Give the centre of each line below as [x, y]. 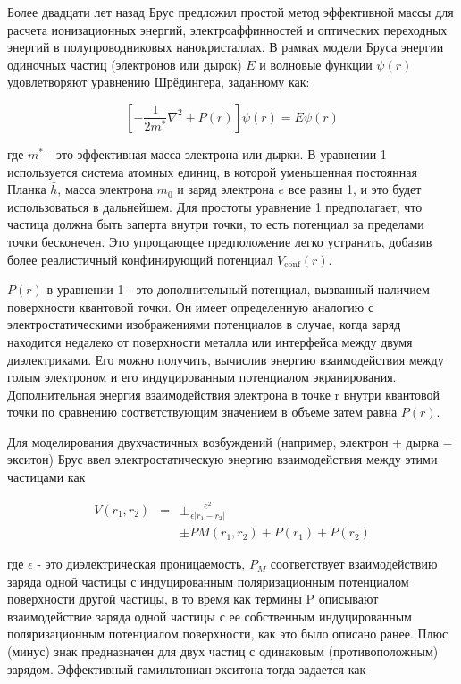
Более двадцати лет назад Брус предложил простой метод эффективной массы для [230, 12]
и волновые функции [316, 64]
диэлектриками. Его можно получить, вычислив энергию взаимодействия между [226, 359]
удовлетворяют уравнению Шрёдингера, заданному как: [159, 82]
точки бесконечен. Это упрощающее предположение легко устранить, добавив [220, 241]
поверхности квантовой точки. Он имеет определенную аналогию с [191, 306]
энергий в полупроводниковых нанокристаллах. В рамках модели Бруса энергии [226, 47]
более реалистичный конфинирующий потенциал [140, 259]
